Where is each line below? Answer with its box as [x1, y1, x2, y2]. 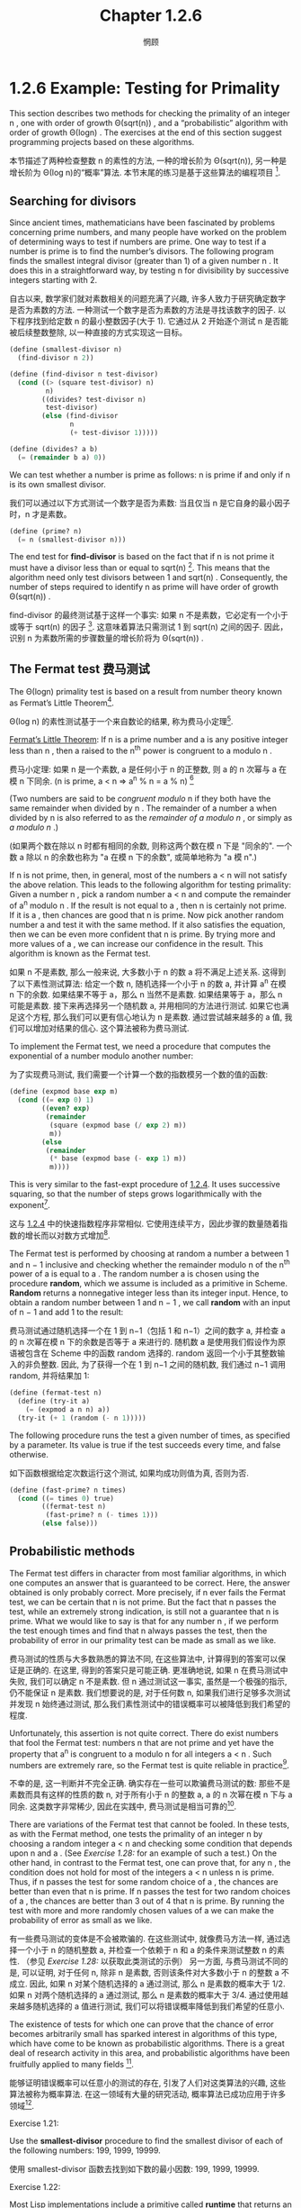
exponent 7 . [9, 1198, 51, 1210]
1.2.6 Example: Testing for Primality [9, 77, 280, 98]
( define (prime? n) [9, 526, 83, 536]
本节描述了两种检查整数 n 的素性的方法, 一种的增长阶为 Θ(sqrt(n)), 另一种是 [9, 155, 288, 166]
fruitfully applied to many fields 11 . [9, 2057, 135, 2069]
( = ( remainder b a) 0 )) [17, 452, 106, 462]
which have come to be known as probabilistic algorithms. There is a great [9, 2038, 285, 2049]
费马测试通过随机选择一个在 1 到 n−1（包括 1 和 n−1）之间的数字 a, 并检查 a [9, 1325, 286, 1336]
